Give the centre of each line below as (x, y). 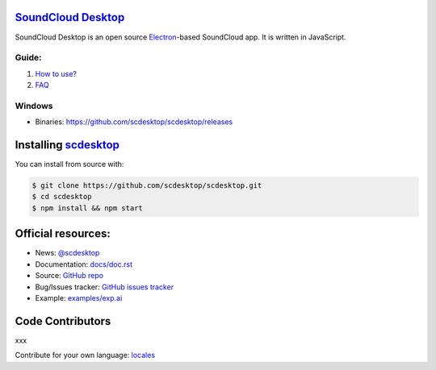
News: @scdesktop (67, 253)
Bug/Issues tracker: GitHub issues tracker (104, 287)
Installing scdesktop (67, 145)
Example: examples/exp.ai (79, 297)
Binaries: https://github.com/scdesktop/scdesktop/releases (134, 122)
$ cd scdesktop (62, 197)
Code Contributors (63, 321)
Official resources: (63, 234)
